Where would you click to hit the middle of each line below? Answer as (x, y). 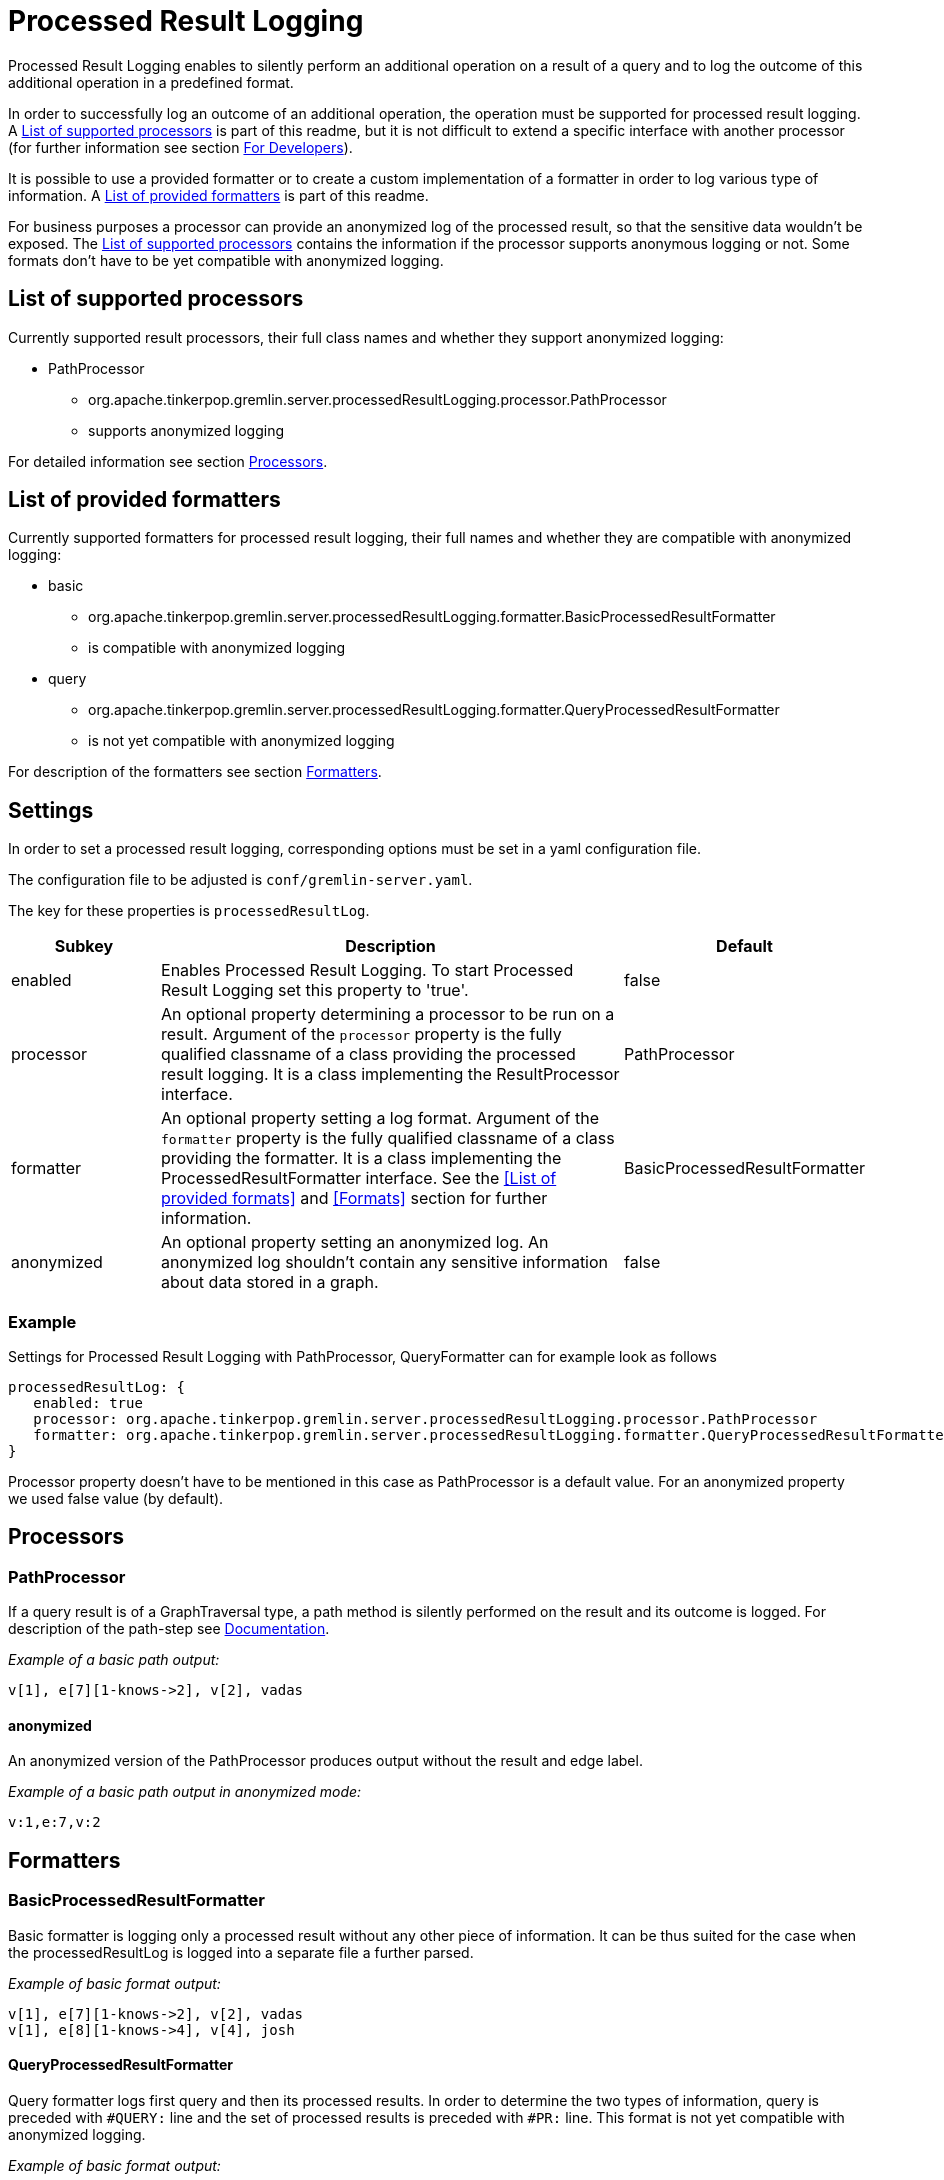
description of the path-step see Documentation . (169, 1629)
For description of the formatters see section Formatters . (195, 772)
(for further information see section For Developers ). (180, 147)
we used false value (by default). (116, 1499)
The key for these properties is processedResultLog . (189, 911)
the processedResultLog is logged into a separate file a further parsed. (241, 1952)
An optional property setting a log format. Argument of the (380, 1118)
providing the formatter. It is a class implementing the (361, 1158)
